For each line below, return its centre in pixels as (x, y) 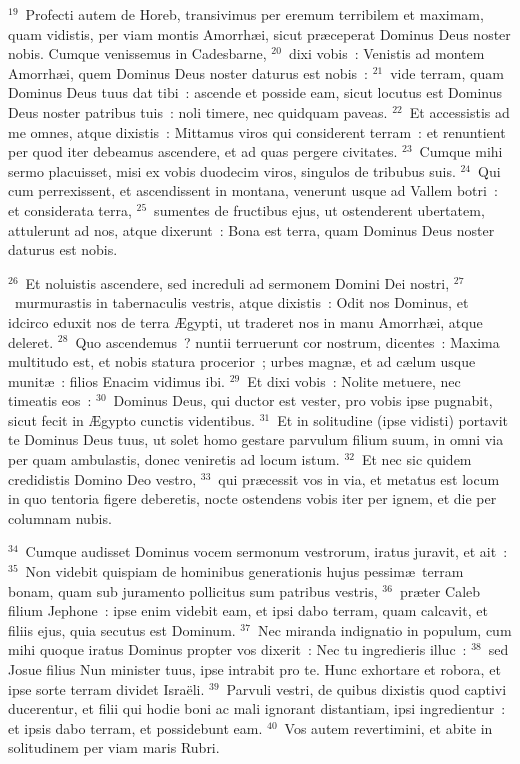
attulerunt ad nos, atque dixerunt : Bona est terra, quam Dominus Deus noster (251, 229)
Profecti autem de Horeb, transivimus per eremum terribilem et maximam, (254, 14)
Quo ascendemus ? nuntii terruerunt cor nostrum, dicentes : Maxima (287, 341)
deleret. (31, 341)
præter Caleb (440, 590)
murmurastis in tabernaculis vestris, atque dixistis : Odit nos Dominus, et (241, 302)
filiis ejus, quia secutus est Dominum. (122, 629)
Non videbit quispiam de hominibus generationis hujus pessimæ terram (244, 571)
